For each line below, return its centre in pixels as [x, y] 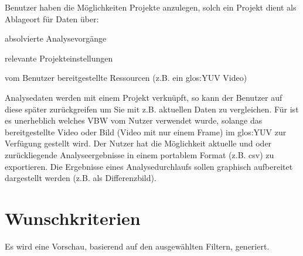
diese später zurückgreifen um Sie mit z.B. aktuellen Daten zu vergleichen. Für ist [152, 109]
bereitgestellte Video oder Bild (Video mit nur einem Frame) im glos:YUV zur [146, 132]
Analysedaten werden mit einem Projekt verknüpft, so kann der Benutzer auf [144, 97]
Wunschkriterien [73, 218]
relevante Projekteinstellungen [59, 58]
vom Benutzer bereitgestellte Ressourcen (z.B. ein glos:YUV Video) [126, 78]
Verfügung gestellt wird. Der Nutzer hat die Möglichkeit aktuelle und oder [138, 143]
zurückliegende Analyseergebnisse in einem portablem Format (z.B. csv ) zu [139, 154]
